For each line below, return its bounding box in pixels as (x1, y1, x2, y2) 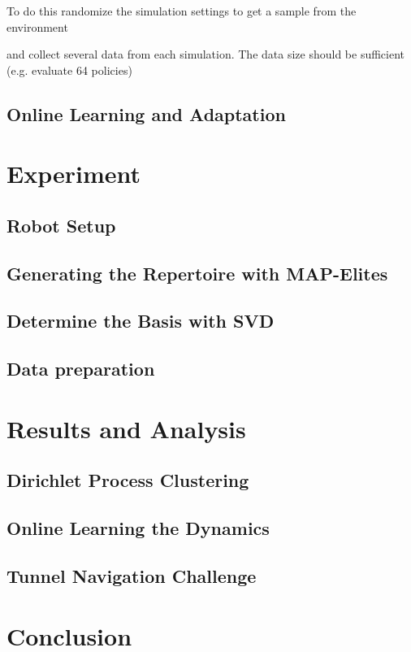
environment (6, 18, 68, 35)
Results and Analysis (6, 411, 246, 445)
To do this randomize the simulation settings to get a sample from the (6, 2, 357, 19)
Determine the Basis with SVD (6, 308, 275, 333)
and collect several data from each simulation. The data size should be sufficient (6, 46, 405, 63)
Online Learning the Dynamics (6, 515, 270, 541)
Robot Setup (6, 212, 116, 237)
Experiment (6, 157, 141, 190)
